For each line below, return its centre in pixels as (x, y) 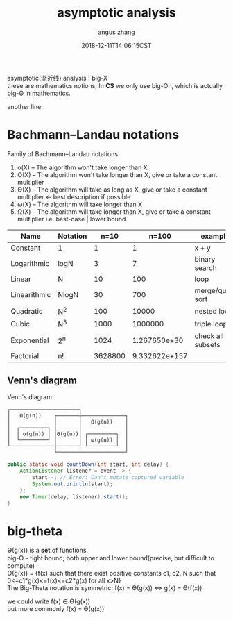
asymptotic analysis (116, 13)
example (215, 236)
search (206, 267)
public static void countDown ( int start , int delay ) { (88, 464)
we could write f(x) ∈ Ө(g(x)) (49, 601)
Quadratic (27, 311)
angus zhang (116, 32)
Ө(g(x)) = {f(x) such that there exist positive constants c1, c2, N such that (112, 573)
